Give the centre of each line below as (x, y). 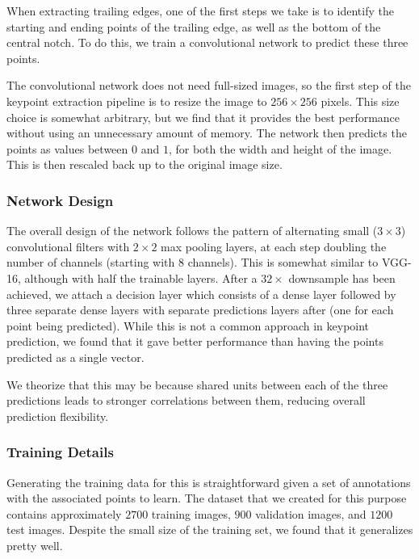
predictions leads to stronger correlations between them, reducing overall (186, 400)
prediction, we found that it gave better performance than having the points (195, 341)
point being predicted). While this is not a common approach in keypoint (188, 325)
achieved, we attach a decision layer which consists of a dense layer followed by (201, 294)
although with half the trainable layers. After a (141, 277)
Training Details (60, 452)
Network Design (60, 200)
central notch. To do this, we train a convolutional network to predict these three (207, 42)
